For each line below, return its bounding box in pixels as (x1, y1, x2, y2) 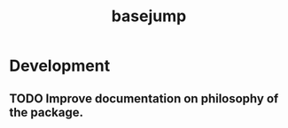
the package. (9, 104, 84, 120)
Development (9, 56, 111, 76)
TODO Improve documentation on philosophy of (9, 91, 279, 106)
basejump (111, 6, 187, 26)
